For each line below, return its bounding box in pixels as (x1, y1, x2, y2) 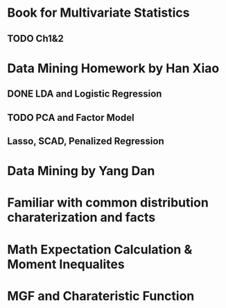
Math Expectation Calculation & (7, 241, 193, 257)
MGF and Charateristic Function (7, 288, 195, 304)
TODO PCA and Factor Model (7, 111, 134, 123)
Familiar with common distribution (7, 195, 209, 211)
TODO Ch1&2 (7, 33, 64, 44)
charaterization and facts (7, 210, 156, 225)
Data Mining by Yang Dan (7, 163, 155, 179)
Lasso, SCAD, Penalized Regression (7, 135, 164, 147)
